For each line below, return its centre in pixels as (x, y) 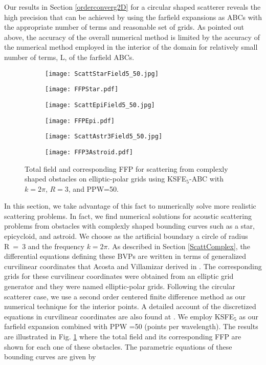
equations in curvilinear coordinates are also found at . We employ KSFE (119, 316)
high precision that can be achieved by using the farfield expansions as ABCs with (133, 17)
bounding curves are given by (50, 357)
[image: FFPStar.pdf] (82, 89)
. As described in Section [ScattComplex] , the (179, 246)
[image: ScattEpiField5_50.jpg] (100, 105)
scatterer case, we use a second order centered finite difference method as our (125, 296)
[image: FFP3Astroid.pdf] (89, 152)
